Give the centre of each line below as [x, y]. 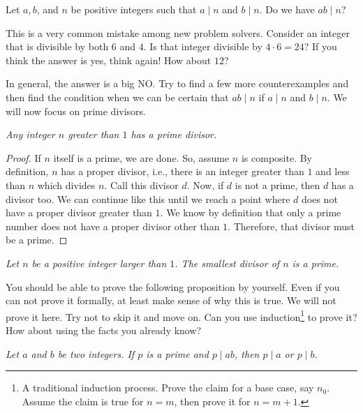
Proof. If [23, 157]
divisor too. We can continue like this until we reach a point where [148, 198]
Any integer [30, 134]
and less [333, 171]
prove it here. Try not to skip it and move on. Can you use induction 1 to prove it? [181, 315]
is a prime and [177, 353]
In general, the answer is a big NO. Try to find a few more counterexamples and [177, 83]
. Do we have [287, 9]
